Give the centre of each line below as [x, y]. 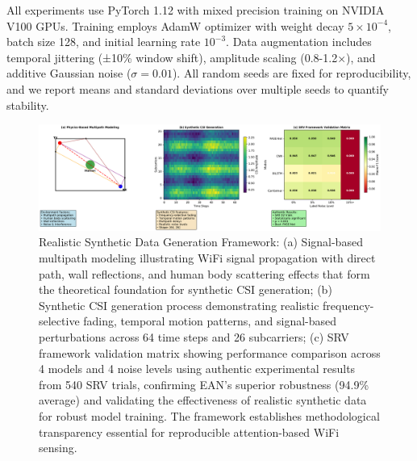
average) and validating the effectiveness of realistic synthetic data [203, 400]
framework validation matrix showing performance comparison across [210, 352]
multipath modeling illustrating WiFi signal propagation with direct [207, 258]
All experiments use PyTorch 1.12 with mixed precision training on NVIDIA [196, 10]
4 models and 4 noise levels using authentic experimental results [197, 369]
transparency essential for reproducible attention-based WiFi [189, 432]
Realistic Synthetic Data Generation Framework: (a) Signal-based [201, 242]
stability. [28, 105]
